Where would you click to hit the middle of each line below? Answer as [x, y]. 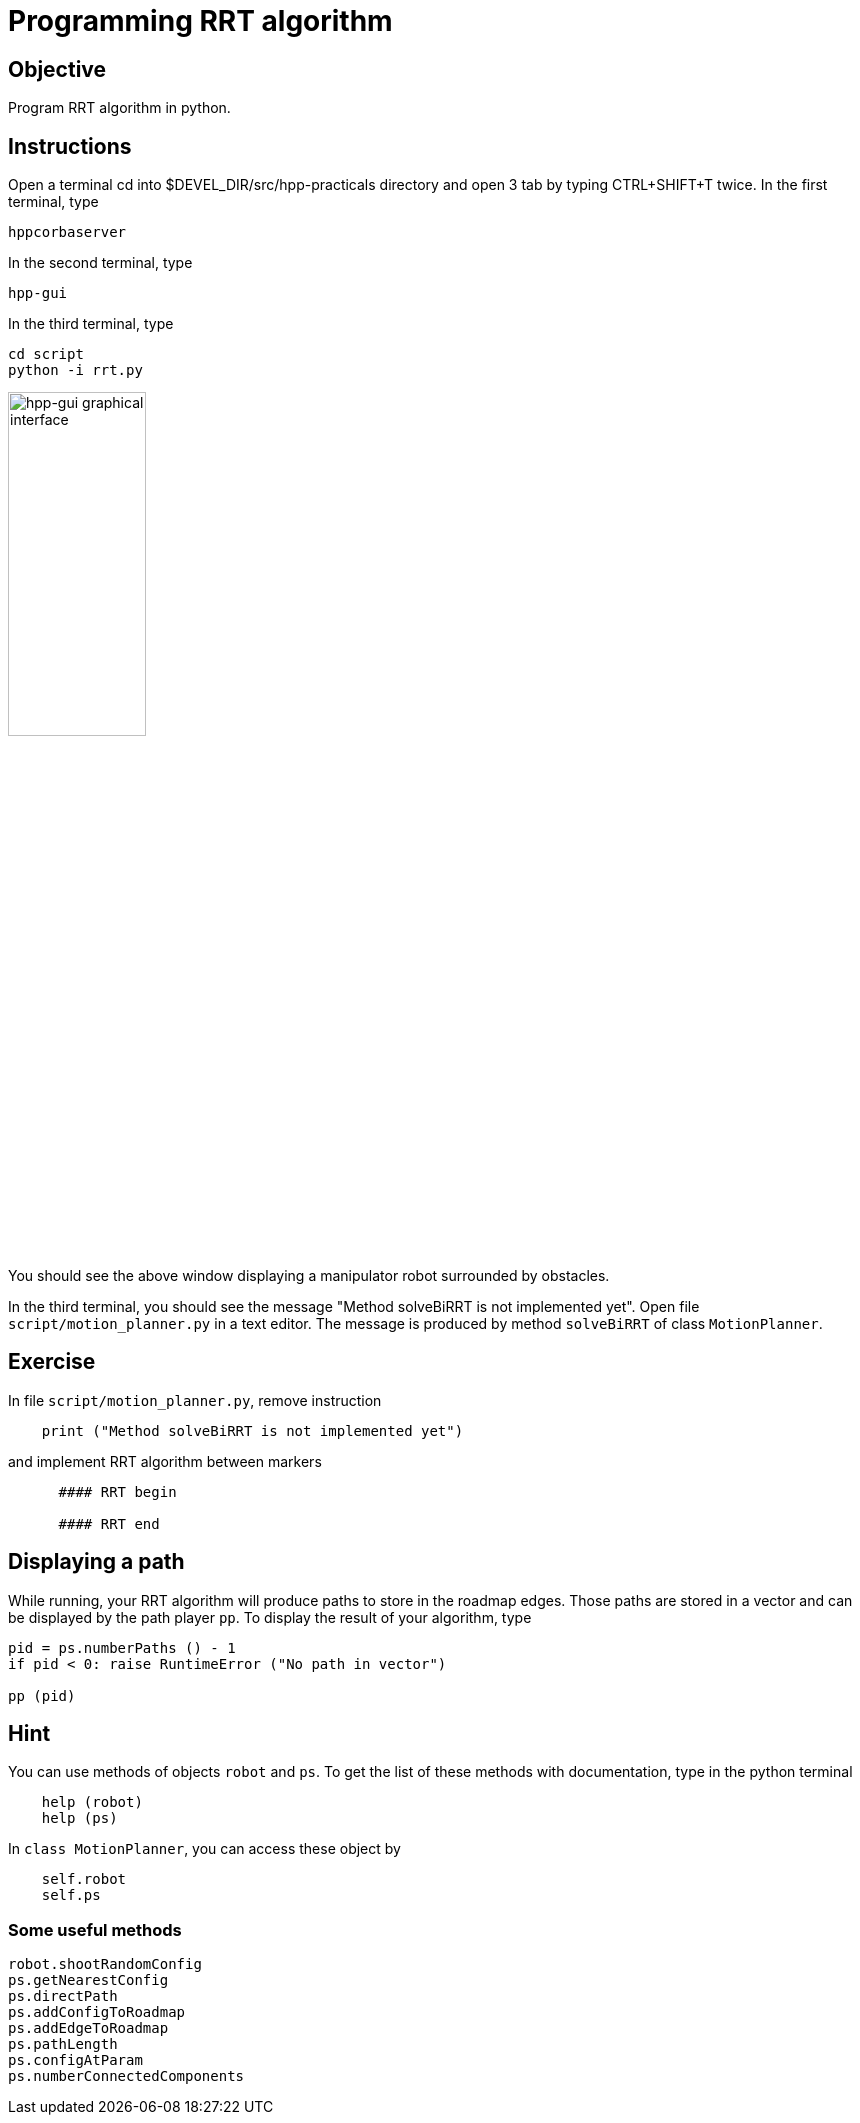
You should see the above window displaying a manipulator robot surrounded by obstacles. [309, 1275]
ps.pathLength [63, 2044]
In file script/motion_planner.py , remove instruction [195, 1400]
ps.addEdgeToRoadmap [88, 2028]
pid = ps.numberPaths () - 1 [122, 1647]
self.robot [84, 1879]
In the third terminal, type [91, 324]
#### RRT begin [117, 1491]
